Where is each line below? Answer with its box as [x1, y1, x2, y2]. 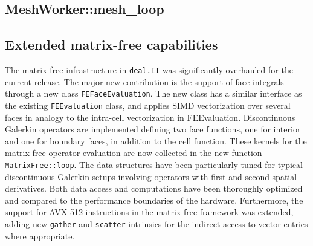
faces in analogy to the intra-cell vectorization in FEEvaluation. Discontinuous [5, 111, 295, 123]
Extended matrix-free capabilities [5, 35, 218, 54]
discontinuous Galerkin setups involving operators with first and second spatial [5, 170, 297, 183]
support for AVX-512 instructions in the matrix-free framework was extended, [5, 206, 294, 218]
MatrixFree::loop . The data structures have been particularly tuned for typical [5, 158, 303, 170]
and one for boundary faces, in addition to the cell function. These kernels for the [5, 134, 307, 147]
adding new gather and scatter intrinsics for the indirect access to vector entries [5, 217, 308, 230]
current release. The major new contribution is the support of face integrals [5, 75, 284, 88]
